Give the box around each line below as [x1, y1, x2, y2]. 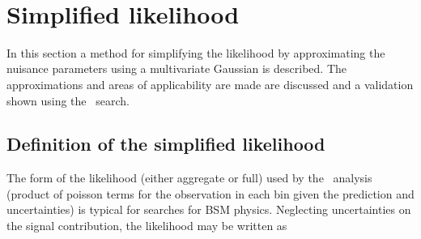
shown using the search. [6, 92, 130, 109]
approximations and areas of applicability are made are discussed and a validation [6, 75, 414, 92]
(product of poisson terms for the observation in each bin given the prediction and [6, 185, 415, 202]
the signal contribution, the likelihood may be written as [6, 217, 287, 234]
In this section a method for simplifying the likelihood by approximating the [6, 44, 385, 61]
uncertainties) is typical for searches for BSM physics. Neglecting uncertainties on [6, 201, 411, 218]
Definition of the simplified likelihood [6, 131, 325, 156]
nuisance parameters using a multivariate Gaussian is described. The [6, 60, 347, 77]
